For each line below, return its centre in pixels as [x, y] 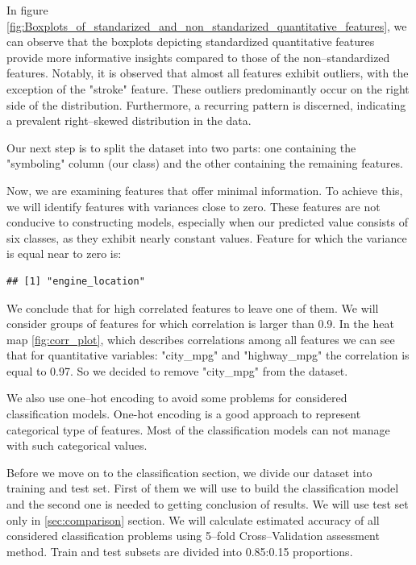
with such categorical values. [77, 445]
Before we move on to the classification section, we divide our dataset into [189, 472]
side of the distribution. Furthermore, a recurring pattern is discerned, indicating [206, 104]
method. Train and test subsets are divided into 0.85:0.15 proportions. [180, 551]
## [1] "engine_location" [76, 281]
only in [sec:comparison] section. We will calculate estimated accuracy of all [193, 519]
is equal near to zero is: [64, 253]
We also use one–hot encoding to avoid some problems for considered [177, 398]
